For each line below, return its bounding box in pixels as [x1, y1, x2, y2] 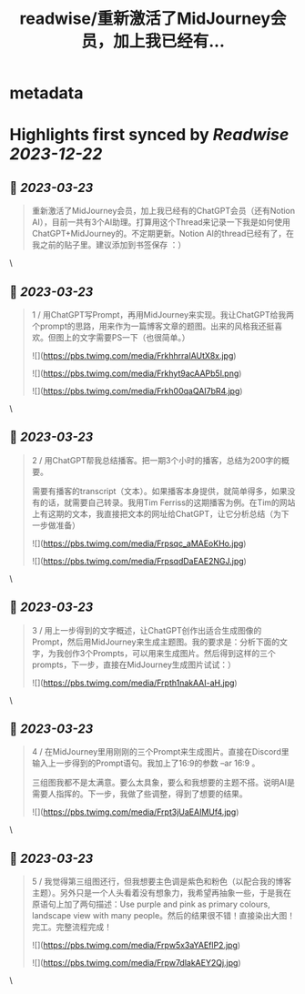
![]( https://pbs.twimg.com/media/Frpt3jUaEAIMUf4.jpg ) [31, 806, 239, 817]
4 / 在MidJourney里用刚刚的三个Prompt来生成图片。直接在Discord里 [31, 746, 290, 757]
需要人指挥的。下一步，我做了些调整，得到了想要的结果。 [31, 788, 248, 799]
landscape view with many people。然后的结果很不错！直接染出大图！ [31, 910, 296, 921]
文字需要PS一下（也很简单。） [79, 332, 190, 342]
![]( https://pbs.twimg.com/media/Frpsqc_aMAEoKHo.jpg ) [31, 538, 247, 549]
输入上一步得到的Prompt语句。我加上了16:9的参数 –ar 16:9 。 [31, 757, 260, 769]
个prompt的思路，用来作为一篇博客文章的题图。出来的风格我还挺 [31, 320, 275, 331]
